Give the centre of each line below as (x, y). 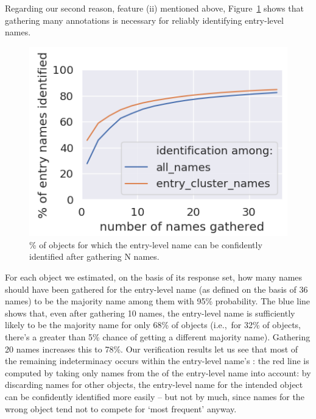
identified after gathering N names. (94, 256)
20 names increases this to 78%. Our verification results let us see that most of (152, 349)
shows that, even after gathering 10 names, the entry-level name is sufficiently (150, 313)
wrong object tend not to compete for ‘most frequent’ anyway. (121, 408)
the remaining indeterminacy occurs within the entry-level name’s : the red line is (157, 361)
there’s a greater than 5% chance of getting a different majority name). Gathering (158, 336)
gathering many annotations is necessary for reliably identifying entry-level (144, 20)
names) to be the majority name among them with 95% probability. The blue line (158, 301)
